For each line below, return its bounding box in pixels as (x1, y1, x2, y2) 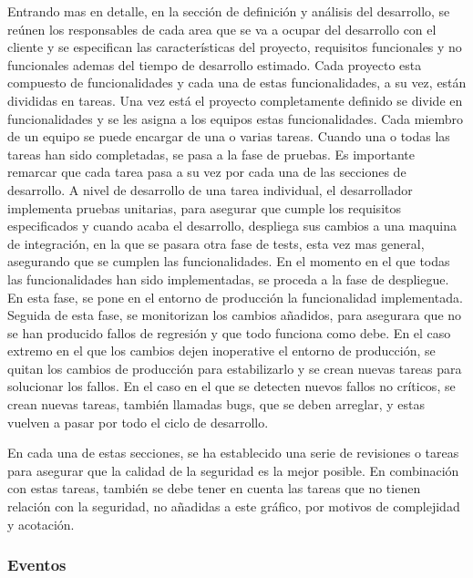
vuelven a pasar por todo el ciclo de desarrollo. (7, 412, 269, 431)
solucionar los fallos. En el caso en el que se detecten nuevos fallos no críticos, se (7, 377, 456, 396)
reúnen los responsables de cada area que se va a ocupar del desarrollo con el (7, 19, 437, 38)
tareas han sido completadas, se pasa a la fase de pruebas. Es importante (7, 144, 415, 163)
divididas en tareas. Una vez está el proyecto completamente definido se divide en (7, 90, 463, 109)
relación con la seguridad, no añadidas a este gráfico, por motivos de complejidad (7, 497, 460, 516)
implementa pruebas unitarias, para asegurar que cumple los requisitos (7, 198, 401, 217)
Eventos (7, 553, 67, 576)
